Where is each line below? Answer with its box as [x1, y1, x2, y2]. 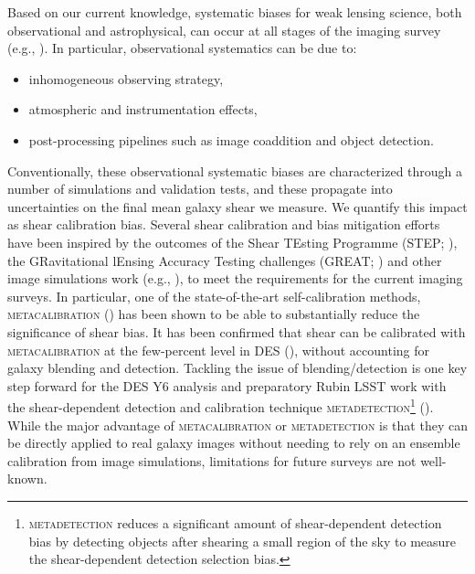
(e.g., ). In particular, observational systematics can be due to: [7, 38, 357, 58]
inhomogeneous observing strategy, [28, 69, 224, 88]
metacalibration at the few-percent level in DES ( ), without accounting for [7, 340, 429, 359]
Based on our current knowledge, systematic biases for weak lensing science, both [7, 3, 462, 21]
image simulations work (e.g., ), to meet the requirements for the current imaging [7, 269, 463, 288]
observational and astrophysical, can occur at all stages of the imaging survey [7, 20, 441, 39]
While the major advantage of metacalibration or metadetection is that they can [7, 415, 468, 434]
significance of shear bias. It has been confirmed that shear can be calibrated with [7, 322, 466, 341]
